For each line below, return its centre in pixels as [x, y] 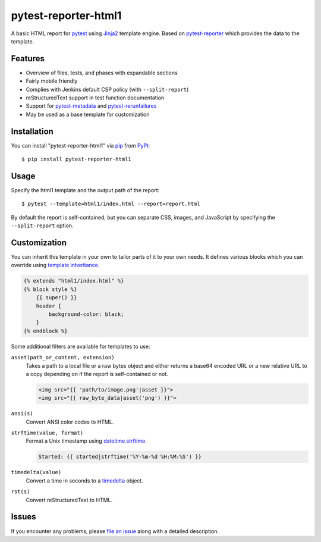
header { [49, 306]
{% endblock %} [45, 331]
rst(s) [21, 492]
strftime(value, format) [47, 433]
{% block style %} [50, 289]
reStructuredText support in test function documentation [95, 98]
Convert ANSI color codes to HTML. [70, 422]
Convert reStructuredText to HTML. [69, 500]
